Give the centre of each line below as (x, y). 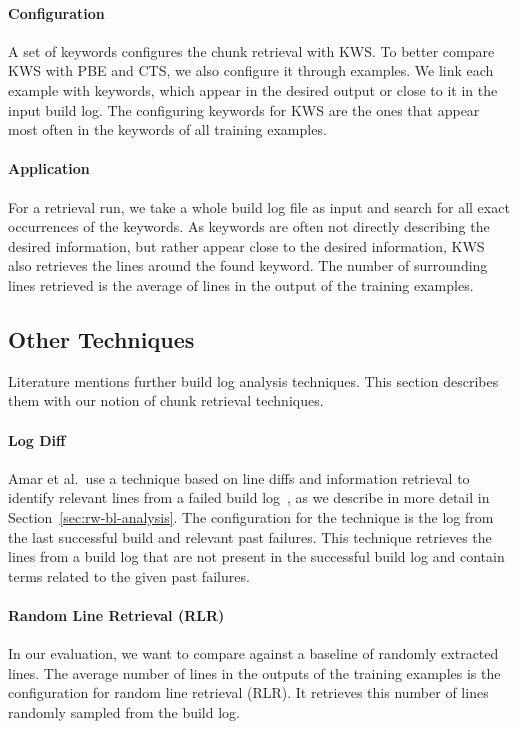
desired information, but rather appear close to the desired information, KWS (246, 245)
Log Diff (37, 439)
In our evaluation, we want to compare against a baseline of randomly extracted (253, 653)
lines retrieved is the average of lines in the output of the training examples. (241, 284)
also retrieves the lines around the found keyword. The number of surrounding (248, 265)
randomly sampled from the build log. (124, 711)
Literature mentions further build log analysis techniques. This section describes (253, 380)
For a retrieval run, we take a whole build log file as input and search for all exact (259, 206)
